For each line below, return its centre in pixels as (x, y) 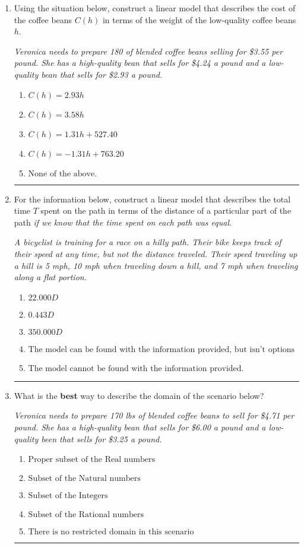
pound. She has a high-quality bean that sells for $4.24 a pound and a (140, 63)
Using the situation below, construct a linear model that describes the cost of (155, 8)
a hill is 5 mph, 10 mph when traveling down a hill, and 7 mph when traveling (156, 265)
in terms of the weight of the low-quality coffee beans (199, 19)
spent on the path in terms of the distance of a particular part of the (166, 210)
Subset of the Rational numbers (86, 515)
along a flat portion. (50, 277)
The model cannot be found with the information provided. (136, 368)
